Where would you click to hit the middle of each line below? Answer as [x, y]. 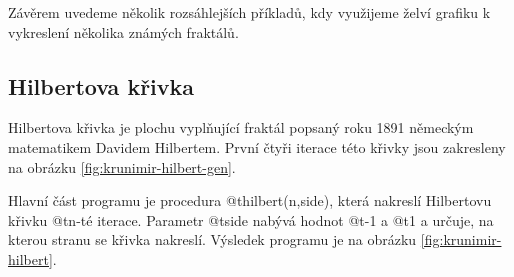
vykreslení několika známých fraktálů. [123, 31]
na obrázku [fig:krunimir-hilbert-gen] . [122, 166]
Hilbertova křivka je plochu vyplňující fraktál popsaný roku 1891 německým [241, 127]
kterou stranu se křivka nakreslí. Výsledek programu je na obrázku [212, 239]
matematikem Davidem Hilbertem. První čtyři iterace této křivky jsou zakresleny [257, 146]
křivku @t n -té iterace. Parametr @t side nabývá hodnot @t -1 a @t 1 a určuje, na [251, 219]
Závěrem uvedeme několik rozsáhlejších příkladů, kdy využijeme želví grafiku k [249, 12]
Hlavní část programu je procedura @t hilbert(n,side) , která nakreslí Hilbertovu [250, 200]
